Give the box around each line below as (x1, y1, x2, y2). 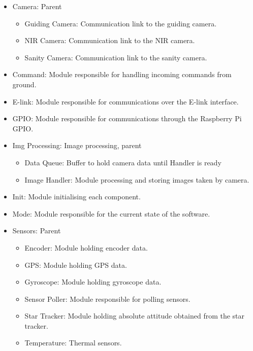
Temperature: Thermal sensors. (24, 337, 122, 348)
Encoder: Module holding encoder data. (24, 242, 148, 253)
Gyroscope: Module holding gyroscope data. (24, 276, 162, 287)
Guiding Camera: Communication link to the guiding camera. (24, 18, 217, 28)
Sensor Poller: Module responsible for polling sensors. (24, 293, 191, 304)
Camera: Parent (12, 1, 62, 11)
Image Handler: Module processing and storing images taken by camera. (24, 174, 249, 185)
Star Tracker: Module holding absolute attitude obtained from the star (24, 310, 245, 321)
